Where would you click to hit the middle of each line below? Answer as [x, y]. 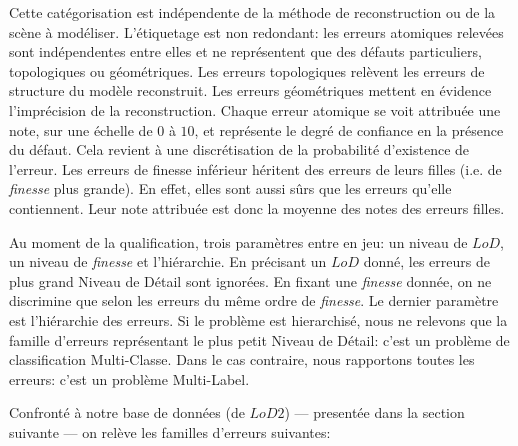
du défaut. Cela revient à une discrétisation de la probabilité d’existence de [239, 149]
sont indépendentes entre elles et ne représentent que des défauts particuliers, [245, 51]
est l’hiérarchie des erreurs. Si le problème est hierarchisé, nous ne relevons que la [258, 319]
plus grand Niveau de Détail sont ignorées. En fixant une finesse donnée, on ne [250, 280]
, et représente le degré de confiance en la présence [349, 129]
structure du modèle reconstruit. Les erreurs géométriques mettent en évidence [250, 90]
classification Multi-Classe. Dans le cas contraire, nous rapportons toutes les [242, 359]
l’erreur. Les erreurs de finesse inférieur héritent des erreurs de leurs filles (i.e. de [255, 168]
